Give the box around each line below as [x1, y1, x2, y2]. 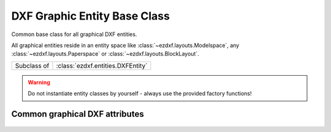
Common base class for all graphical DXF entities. [11, 31, 137, 38]
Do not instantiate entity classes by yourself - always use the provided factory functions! [28, 90, 252, 97]
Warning [28, 78, 50, 86]
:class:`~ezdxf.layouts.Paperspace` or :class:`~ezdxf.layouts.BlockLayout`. [11, 50, 199, 57]
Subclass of [15, 61, 50, 70]
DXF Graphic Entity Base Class [11, 9, 170, 23]
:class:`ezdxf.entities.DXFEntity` [56, 61, 148, 70]
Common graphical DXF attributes [11, 109, 144, 119]
